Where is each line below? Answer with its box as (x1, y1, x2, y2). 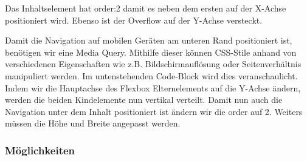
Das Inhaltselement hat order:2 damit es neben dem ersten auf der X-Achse (5, 2, 286, 14)
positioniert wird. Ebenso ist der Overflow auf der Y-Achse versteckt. (5, 13, 263, 26)
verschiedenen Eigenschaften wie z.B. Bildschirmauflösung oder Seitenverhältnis (5, 57, 302, 70)
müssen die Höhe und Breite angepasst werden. (5, 117, 181, 130)
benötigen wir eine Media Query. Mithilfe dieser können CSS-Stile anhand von (5, 45, 297, 58)
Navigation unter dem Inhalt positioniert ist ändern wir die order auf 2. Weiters (5, 105, 303, 117)
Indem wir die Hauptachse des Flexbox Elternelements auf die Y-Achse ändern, (5, 81, 301, 94)
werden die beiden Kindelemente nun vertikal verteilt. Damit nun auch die (5, 93, 283, 106)
